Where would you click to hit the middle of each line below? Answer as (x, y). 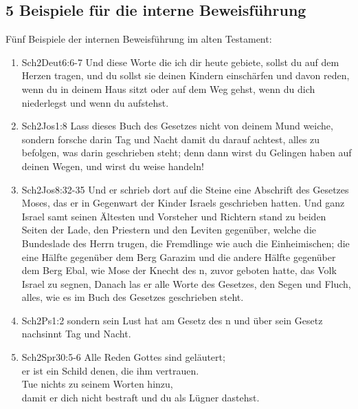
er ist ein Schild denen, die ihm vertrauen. (110, 370)
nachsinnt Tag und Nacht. (76, 334)
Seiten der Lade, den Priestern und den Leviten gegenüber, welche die (169, 230)
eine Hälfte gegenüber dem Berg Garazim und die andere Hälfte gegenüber (179, 256)
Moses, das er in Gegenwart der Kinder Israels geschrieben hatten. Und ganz (183, 203)
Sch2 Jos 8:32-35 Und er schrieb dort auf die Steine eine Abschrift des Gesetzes (185, 189)
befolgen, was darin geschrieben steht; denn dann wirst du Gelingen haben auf (187, 153)
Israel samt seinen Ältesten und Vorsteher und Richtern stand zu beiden (174, 216)
